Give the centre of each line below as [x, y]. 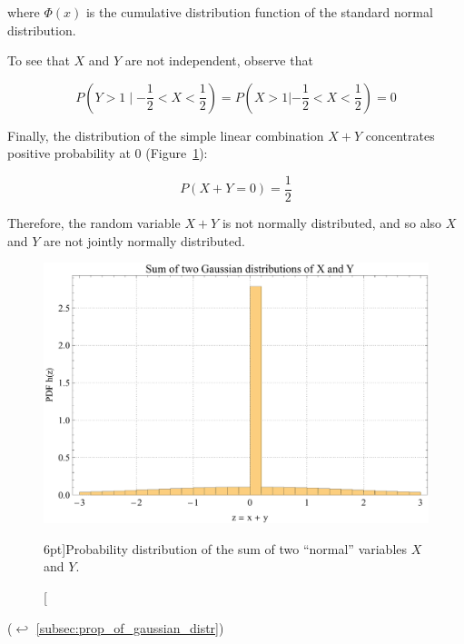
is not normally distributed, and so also [332, 223]
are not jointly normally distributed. [144, 240]
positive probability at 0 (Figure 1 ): [108, 153]
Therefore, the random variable [94, 223]
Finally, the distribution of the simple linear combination [166, 135]
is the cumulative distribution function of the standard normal [259, 12]
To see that [39, 60]
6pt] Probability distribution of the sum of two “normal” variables [226, 548]
